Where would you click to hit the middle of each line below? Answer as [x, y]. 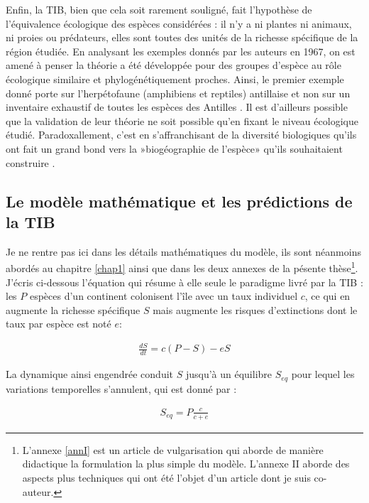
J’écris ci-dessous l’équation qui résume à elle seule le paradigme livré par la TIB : [184, 282]
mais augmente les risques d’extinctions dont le [255, 309]
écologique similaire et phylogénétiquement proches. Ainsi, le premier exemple [175, 79]
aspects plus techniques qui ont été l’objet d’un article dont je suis [166, 477]
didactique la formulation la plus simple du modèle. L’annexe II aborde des [186, 464]
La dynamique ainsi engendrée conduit [89, 374]
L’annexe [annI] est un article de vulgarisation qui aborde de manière [173, 449]
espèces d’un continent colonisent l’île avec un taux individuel [164, 296]
